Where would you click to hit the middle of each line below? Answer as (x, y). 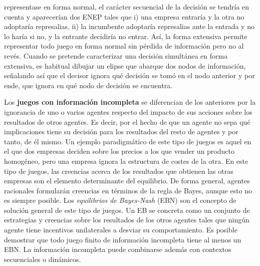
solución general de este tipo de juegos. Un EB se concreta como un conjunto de (127, 210)
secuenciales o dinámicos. (43, 259)
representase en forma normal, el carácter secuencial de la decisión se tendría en (127, 7)
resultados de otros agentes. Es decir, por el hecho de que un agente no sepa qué (127, 121)
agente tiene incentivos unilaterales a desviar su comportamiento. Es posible (121, 230)
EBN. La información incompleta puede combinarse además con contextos (118, 249)
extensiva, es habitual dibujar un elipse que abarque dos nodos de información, (125, 65)
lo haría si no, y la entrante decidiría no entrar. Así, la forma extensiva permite (126, 36)
